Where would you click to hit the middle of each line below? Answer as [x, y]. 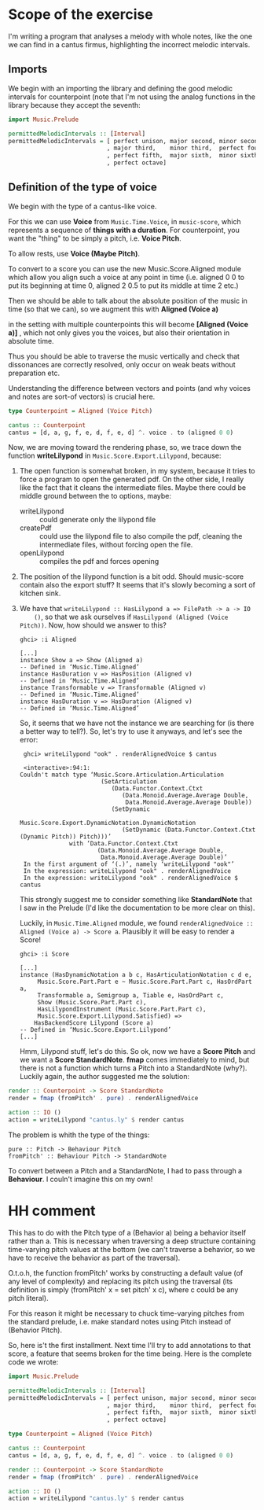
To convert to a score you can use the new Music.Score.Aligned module [125, 268]
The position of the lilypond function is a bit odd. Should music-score [132, 576]
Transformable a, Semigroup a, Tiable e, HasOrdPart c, [131, 996]
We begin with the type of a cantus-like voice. [82, 206]
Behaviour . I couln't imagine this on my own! [81, 1179]
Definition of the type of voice [82, 188]
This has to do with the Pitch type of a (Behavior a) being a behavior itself [127, 1232]
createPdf [36, 528]
